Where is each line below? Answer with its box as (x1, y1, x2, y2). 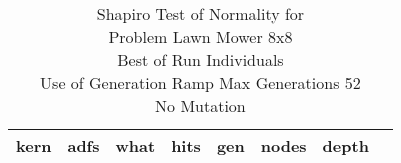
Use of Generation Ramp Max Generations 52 (40, 71, 361, 94)
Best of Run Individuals (117, 48, 284, 71)
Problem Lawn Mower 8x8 (108, 25, 293, 48)
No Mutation (155, 94, 246, 117)
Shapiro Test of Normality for (96, 2, 305, 25)
